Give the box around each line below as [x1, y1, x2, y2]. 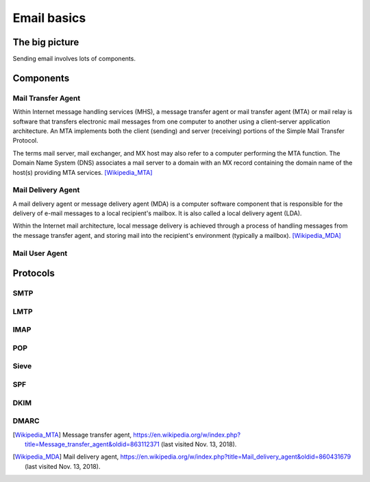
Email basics [12, 10, 86, 25]
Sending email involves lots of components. [12, 55, 136, 63]
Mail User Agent [12, 248, 68, 258]
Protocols [12, 267, 55, 279]
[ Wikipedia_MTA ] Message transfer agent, [12, 431, 132, 439]
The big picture [12, 36, 79, 48]
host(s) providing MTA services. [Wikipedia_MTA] [12, 168, 153, 176]
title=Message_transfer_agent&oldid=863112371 [25, 439, 160, 448]
